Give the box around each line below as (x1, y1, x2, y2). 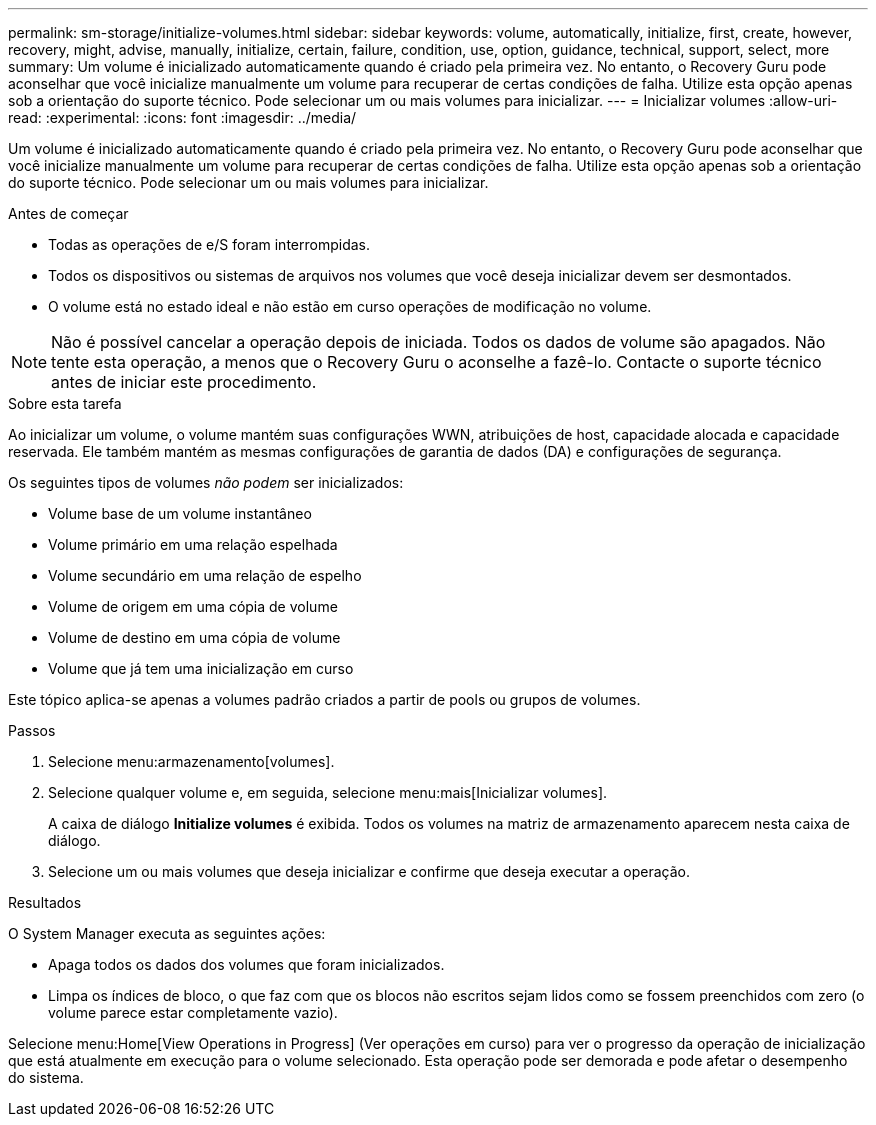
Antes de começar (8, 205, 129, 222)
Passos (8, 722, 56, 739)
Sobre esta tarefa (8, 395, 122, 412)
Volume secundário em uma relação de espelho (48, 567, 362, 584)
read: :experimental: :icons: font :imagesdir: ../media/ (8, 109, 357, 126)
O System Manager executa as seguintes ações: (8, 925, 326, 942)
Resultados (8, 894, 82, 911)
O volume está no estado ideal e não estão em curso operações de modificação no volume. (48, 298, 652, 315)
